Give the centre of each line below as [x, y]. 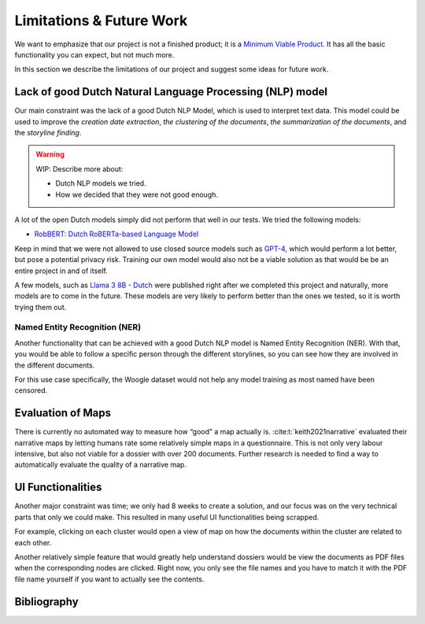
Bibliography [46, 602]
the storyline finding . [48, 133]
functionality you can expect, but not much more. [94, 54]
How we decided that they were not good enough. [137, 194]
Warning [50, 154]
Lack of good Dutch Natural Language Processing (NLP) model [171, 92]
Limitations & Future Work [101, 20]
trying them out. [41, 307]
